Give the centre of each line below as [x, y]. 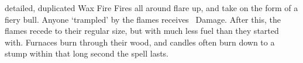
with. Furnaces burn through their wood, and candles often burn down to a [140, 42]
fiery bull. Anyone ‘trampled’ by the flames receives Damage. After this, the [143, 19]
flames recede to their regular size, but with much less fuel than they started [142, 31]
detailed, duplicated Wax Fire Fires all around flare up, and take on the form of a [151, 8]
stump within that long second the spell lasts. [87, 53]
